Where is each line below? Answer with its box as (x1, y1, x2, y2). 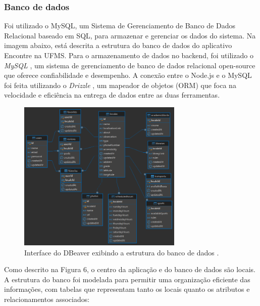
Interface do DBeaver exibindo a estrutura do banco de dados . (24, 247, 219, 257)
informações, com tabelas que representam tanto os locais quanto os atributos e (4, 284, 250, 294)
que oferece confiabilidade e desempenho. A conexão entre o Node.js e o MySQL (4, 70, 252, 80)
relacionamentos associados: (4, 293, 90, 304)
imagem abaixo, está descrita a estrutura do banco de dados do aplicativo (4, 40, 232, 51)
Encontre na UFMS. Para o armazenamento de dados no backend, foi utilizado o (4, 50, 253, 60)
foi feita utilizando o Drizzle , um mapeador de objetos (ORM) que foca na (4, 79, 236, 90)
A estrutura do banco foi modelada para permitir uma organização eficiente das (4, 274, 250, 284)
